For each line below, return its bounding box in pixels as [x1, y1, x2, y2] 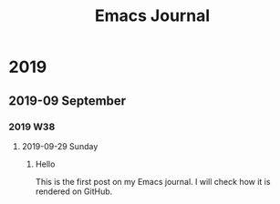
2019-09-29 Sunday [21, 140, 99, 151]
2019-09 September [8, 93, 127, 108]
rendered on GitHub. [35, 186, 113, 197]
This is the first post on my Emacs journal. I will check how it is [35, 176, 271, 187]
